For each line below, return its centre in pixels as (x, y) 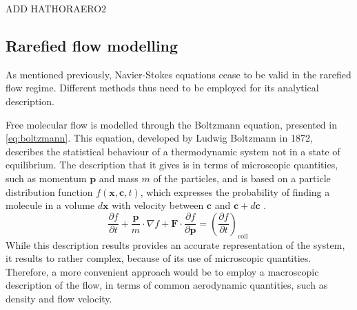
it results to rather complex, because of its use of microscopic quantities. (159, 258)
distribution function (49, 191)
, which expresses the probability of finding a (235, 191)
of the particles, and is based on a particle (242, 178)
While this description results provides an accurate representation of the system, (175, 244)
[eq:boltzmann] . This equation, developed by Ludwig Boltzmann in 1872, (159, 138)
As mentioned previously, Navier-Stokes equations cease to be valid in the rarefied (178, 74)
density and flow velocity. (59, 298)
